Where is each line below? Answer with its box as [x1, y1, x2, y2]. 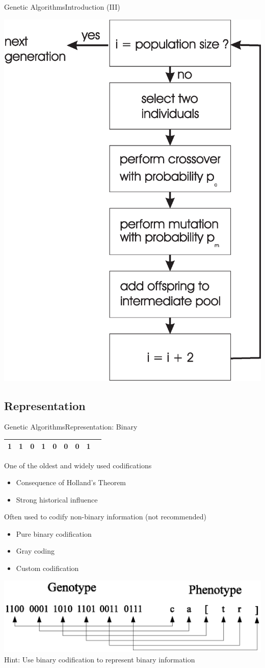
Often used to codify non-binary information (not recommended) [4, 511, 206, 522]
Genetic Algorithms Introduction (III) [4, 2, 120, 12]
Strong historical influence [16, 494, 98, 505]
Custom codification [16, 563, 79, 574]
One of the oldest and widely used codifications [4, 460, 152, 470]
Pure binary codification [16, 528, 92, 539]
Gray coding [16, 545, 55, 556]
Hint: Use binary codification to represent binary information [4, 654, 195, 665]
